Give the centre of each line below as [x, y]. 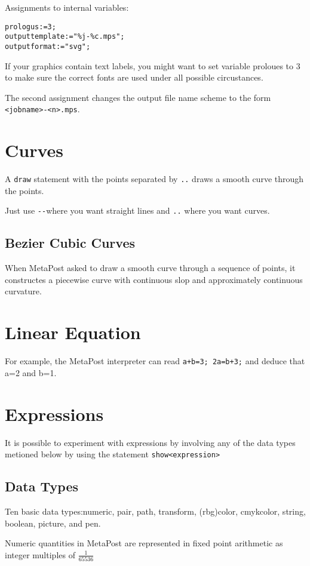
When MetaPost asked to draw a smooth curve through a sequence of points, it [150, 268]
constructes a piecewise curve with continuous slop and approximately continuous [154, 279]
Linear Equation [73, 332]
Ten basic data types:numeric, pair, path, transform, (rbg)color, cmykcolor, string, [155, 511]
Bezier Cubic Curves [70, 243]
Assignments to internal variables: [67, 7]
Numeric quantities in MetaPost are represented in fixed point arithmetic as [144, 543]
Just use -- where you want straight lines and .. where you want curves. [137, 210]
